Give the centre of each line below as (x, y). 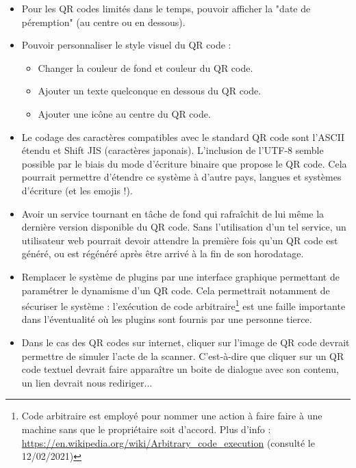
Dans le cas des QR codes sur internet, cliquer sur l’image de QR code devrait (186, 342)
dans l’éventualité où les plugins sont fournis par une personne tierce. (167, 319)
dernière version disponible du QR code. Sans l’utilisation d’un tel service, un (184, 227)
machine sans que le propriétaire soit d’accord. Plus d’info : (146, 429)
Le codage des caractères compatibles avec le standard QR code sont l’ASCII (183, 136)
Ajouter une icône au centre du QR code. (124, 113)
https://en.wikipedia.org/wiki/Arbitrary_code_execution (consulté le (168, 442)
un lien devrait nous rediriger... (87, 382)
